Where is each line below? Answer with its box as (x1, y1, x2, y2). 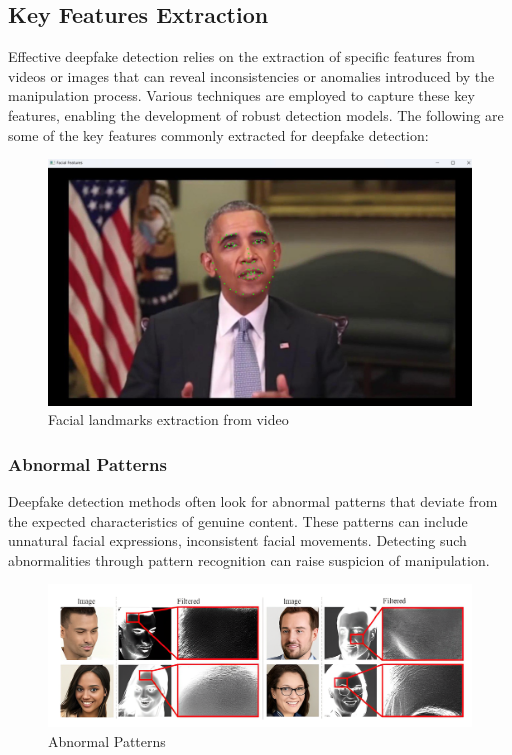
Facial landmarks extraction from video (48, 409, 289, 430)
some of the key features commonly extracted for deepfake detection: (8, 124, 429, 145)
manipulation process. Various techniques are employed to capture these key (8, 85, 475, 106)
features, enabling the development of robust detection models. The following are (8, 104, 504, 125)
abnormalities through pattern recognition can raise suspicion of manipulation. (8, 549, 490, 570)
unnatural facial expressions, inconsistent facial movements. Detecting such (8, 530, 467, 551)
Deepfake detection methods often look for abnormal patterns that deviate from (8, 490, 498, 511)
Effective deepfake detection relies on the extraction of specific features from (8, 46, 475, 67)
